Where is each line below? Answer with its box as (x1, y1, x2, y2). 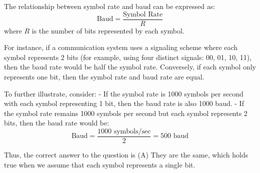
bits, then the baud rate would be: (4, 117, 109, 128)
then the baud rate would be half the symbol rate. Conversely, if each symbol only (4, 61, 256, 72)
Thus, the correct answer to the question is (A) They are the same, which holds (4, 149, 248, 160)
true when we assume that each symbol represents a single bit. (4, 159, 195, 169)
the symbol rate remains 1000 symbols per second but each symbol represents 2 (4, 107, 247, 118)
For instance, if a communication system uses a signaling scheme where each (4, 42, 238, 52)
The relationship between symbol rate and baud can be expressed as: (4, 1, 215, 11)
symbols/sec (113, 128, 151, 135)
